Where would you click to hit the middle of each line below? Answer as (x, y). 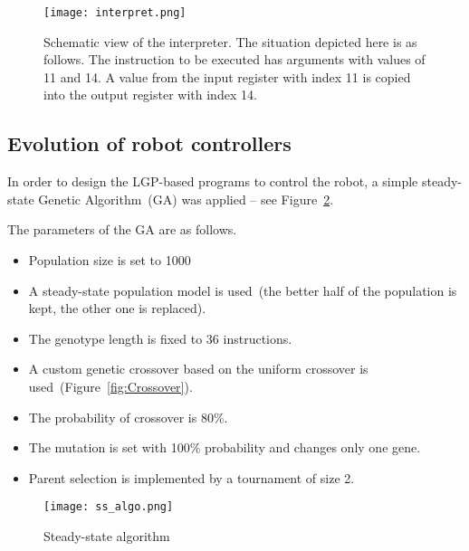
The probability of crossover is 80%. (128, 417)
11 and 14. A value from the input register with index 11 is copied (227, 76)
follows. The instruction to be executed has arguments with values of (234, 59)
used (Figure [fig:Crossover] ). (110, 386)
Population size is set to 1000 (110, 260)
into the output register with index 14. (150, 95)
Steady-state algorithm (107, 536)
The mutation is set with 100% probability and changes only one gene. (225, 447)
